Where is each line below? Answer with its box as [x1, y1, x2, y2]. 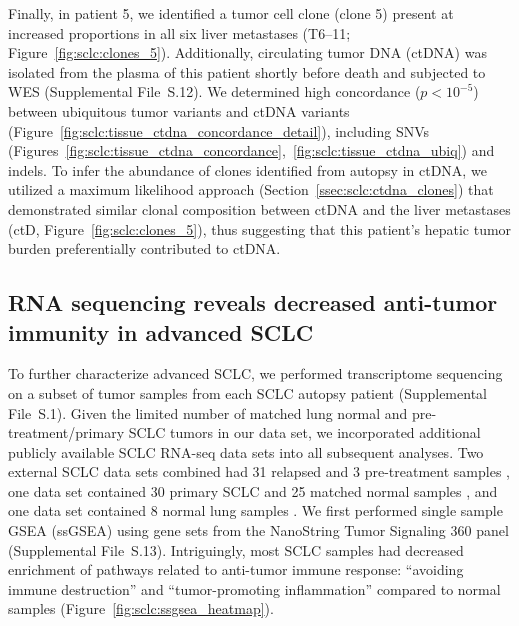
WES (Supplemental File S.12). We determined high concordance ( [8, 81, 421, 102]
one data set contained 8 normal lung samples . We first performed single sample [8, 500, 503, 521]
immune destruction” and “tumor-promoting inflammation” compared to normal [8, 578, 501, 599]
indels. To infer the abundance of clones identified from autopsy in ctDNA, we [8, 159, 487, 180]
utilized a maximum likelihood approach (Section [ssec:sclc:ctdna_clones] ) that [8, 179, 494, 200]
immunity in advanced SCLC [8, 316, 314, 347]
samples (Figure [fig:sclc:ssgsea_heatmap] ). [8, 598, 274, 619]
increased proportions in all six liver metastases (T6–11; [8, 22, 351, 43]
